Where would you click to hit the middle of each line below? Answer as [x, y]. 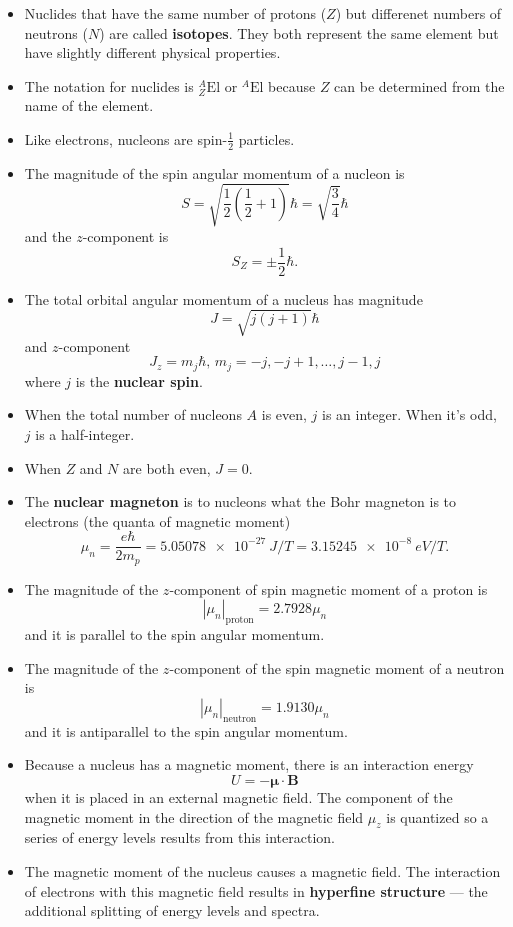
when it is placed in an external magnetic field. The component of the [238, 797]
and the [48, 235]
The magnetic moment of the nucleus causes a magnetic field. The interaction [262, 871]
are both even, [167, 467]
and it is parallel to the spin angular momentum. [174, 634]
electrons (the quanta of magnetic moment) [157, 520]
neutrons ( [56, 32]
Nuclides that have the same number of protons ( [175, 13]
